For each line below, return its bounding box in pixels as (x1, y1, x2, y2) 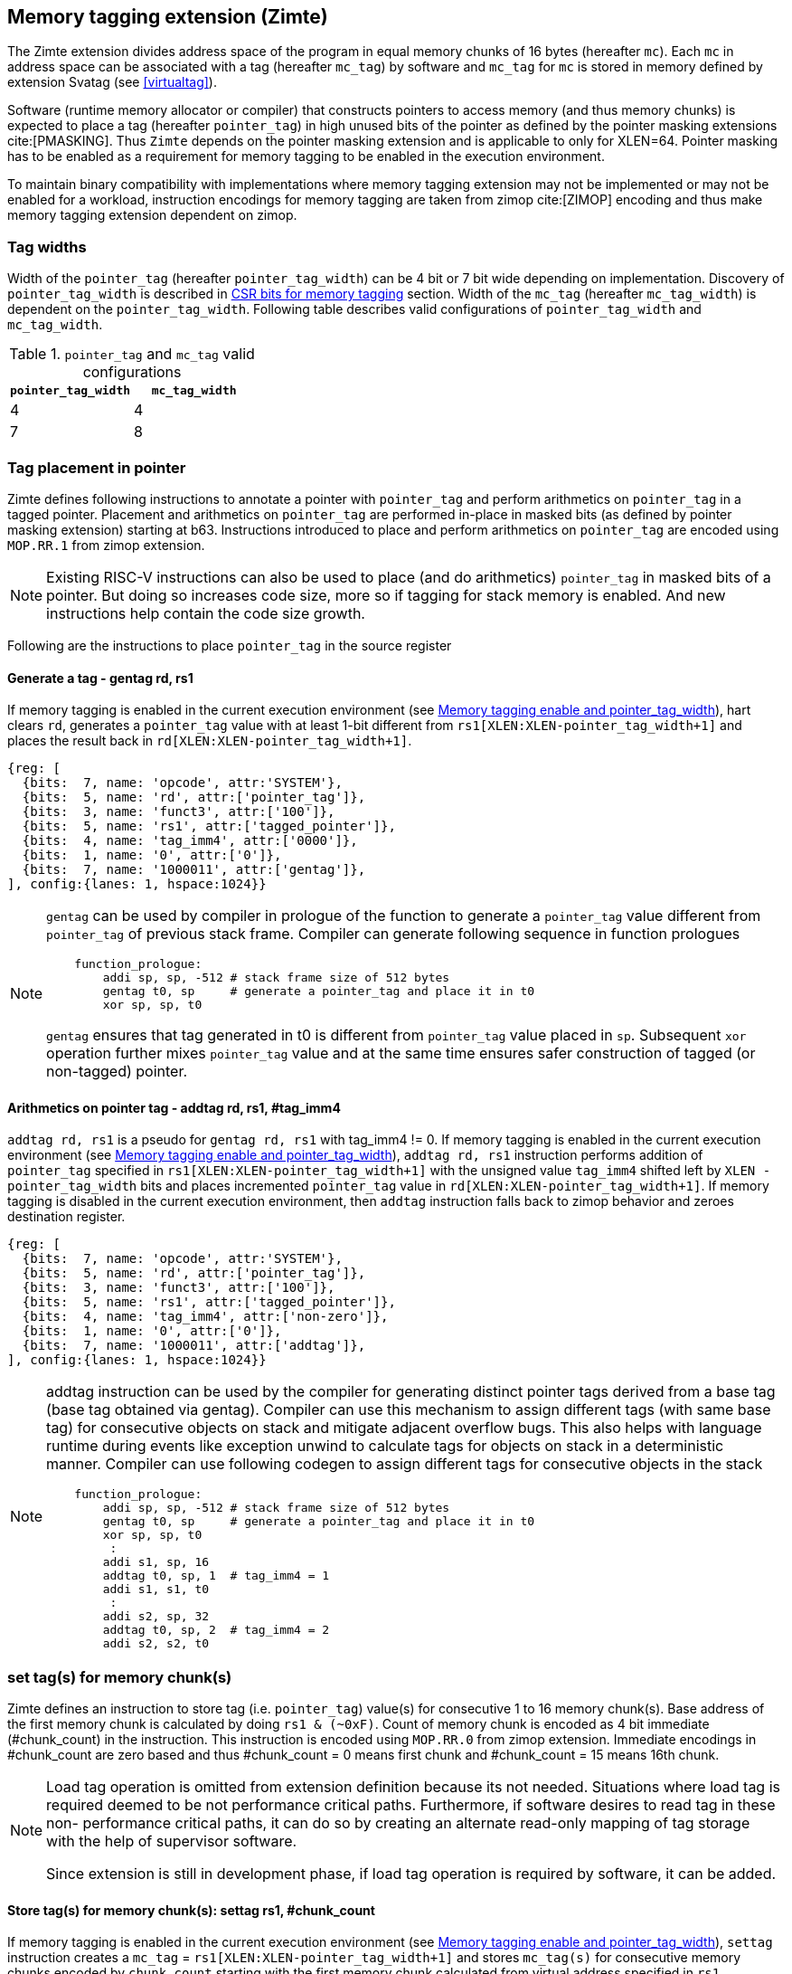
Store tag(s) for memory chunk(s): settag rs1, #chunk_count (7, 1902, 375, 1918)
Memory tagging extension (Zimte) (7, 5, 328, 28)
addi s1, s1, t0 (102, 1582, 210, 1597)
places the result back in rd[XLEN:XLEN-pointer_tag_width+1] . (7, 733, 412, 749)
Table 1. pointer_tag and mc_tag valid (9, 345, 255, 364)
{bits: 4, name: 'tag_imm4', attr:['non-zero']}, (22, 1309, 389, 1324)
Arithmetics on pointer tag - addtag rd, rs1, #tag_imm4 (7, 1099, 341, 1115)
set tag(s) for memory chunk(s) (7, 1667, 232, 1686)
